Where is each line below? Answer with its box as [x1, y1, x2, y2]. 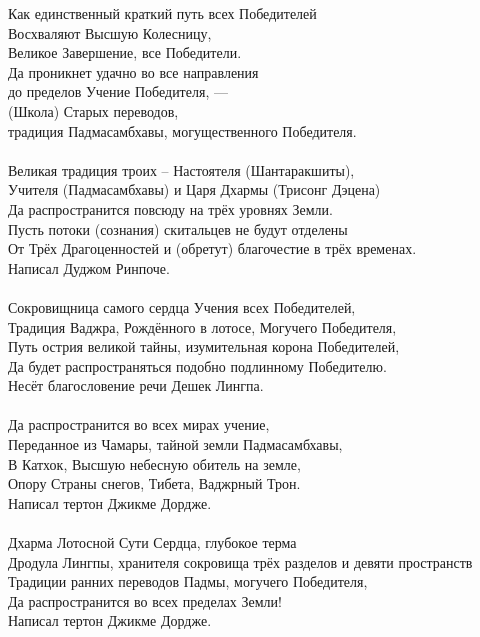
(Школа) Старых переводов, [8, 100, 179, 121]
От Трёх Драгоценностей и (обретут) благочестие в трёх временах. [8, 238, 417, 259]
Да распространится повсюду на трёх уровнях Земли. [8, 198, 333, 219]
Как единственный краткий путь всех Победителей [8, 3, 317, 23]
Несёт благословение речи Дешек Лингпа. [8, 375, 264, 396]
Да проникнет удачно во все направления [8, 61, 259, 82]
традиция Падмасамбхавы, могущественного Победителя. [8, 120, 357, 141]
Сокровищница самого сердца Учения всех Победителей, [8, 296, 356, 317]
